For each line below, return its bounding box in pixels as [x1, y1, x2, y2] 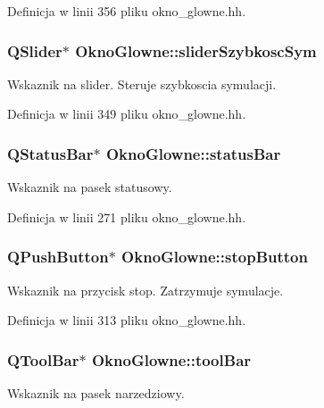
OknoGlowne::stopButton [121, 246, 308, 268]
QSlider [7, 39, 62, 62]
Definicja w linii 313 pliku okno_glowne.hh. [7, 311, 246, 329]
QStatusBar [7, 142, 94, 164]
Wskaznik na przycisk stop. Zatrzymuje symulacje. [7, 280, 284, 299]
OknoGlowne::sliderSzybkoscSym [75, 39, 317, 62]
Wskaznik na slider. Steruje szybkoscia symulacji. [7, 74, 277, 93]
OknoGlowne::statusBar [105, 142, 281, 164]
